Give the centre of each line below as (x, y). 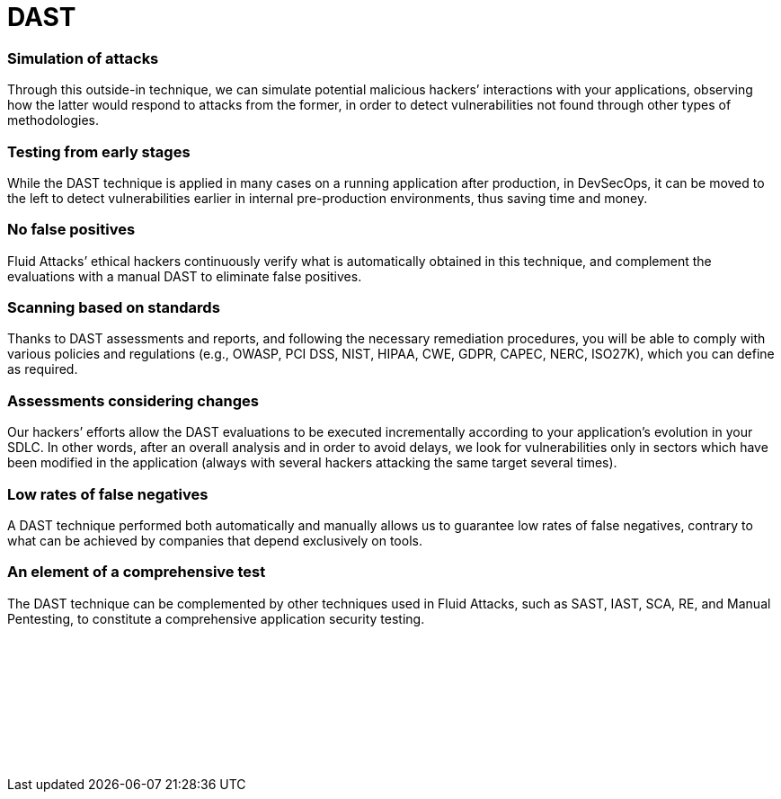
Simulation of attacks (83, 58)
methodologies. (53, 120)
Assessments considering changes (133, 400)
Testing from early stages (99, 151)
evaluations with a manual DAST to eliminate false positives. (185, 276)
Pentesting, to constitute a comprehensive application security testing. (216, 618)
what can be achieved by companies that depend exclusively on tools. (215, 540)
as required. (43, 369)
